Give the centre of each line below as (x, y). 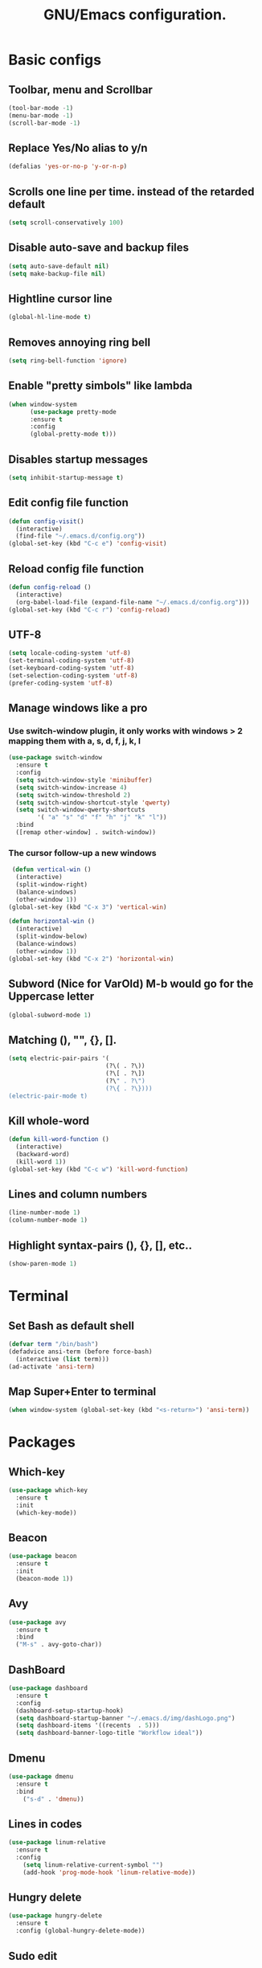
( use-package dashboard (48, 1688)
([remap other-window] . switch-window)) (86, 833)
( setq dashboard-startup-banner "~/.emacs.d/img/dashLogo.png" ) (125, 1718)
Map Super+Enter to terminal (82, 1391)
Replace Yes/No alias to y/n (78, 148)
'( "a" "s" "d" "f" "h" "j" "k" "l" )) (102, 817)
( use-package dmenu (41, 1776)
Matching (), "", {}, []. (63, 1039)
